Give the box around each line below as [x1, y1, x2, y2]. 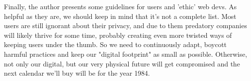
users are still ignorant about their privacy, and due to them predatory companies [4, 20, 247, 31]
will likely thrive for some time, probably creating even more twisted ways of [4, 30, 232, 40]
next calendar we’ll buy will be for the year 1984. [4, 68, 150, 78]
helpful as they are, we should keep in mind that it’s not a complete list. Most [4, 11, 236, 21]
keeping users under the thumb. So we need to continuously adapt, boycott [4, 39, 227, 49]
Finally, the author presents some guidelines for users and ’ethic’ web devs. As [4, 1, 237, 11]
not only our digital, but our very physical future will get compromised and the [4, 58, 240, 68]
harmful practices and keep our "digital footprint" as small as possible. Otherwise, [4, 49, 247, 59]
